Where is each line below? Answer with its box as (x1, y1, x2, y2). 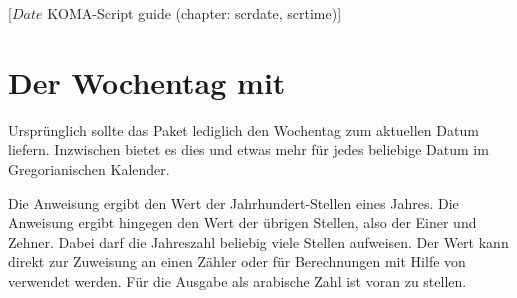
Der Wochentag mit (8, 61, 286, 102)
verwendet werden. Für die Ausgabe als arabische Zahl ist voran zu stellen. (8, 270, 467, 291)
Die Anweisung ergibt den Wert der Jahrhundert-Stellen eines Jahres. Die (8, 192, 459, 213)
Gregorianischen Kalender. (8, 158, 170, 179)
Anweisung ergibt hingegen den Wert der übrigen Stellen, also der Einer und (8, 212, 477, 233)
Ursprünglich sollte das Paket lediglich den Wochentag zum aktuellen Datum (8, 119, 479, 140)
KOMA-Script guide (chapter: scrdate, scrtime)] (47, 3, 342, 23)
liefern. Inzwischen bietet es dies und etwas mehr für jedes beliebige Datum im (8, 139, 489, 160)
